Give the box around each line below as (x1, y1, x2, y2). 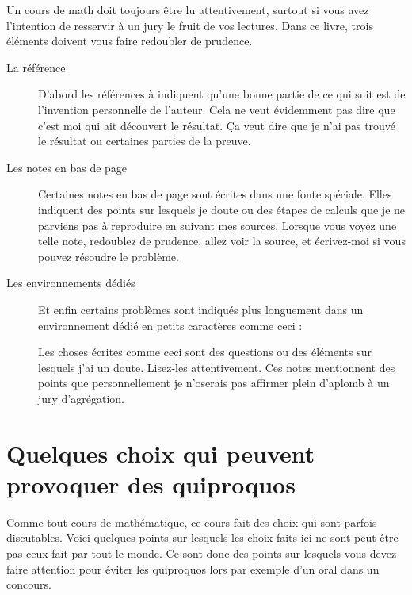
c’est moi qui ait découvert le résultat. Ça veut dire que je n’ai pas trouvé (38, 117, 396, 133)
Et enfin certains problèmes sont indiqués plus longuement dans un (38, 301, 364, 317)
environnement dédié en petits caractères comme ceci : (38, 317, 303, 333)
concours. (6, 576, 51, 593)
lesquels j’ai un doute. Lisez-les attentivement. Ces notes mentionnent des (38, 359, 395, 375)
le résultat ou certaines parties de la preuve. (38, 132, 251, 149)
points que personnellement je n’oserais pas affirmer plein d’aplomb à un (38, 374, 390, 391)
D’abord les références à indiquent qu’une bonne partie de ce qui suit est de (38, 86, 406, 102)
